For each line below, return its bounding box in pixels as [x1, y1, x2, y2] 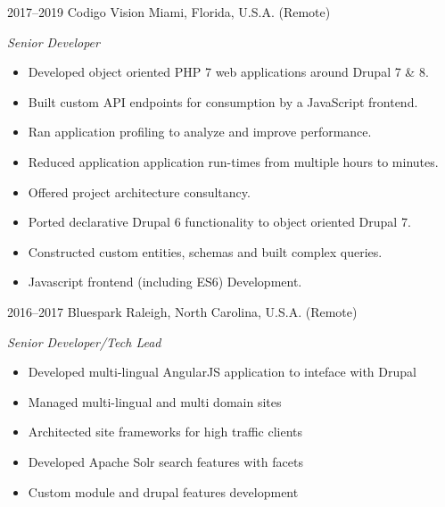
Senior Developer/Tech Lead [7, 332, 161, 351]
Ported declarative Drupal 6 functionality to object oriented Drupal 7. [28, 212, 411, 231]
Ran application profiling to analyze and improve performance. [28, 122, 372, 141]
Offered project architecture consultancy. [28, 182, 251, 201]
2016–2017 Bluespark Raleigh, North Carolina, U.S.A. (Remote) [7, 302, 358, 320]
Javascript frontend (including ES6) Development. [28, 272, 302, 291]
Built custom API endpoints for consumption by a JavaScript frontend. [28, 92, 418, 111]
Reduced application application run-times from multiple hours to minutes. [28, 152, 439, 170]
